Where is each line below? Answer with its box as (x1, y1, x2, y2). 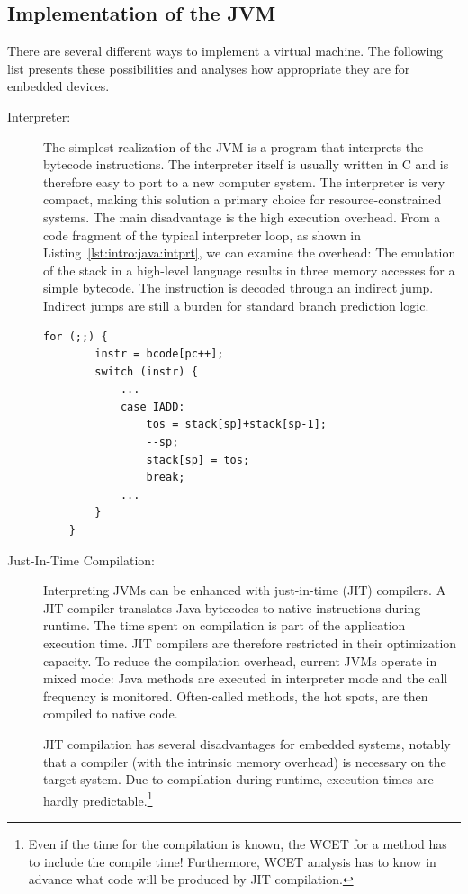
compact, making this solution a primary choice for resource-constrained (43, 190, 442, 209)
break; (146, 471, 185, 484)
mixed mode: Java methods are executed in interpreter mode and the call (43, 669, 448, 688)
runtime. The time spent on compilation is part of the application (43, 616, 406, 635)
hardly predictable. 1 (43, 788, 153, 809)
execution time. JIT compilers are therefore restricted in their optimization (43, 634, 457, 653)
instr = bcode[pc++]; (94, 348, 224, 361)
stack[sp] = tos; (146, 453, 250, 466)
